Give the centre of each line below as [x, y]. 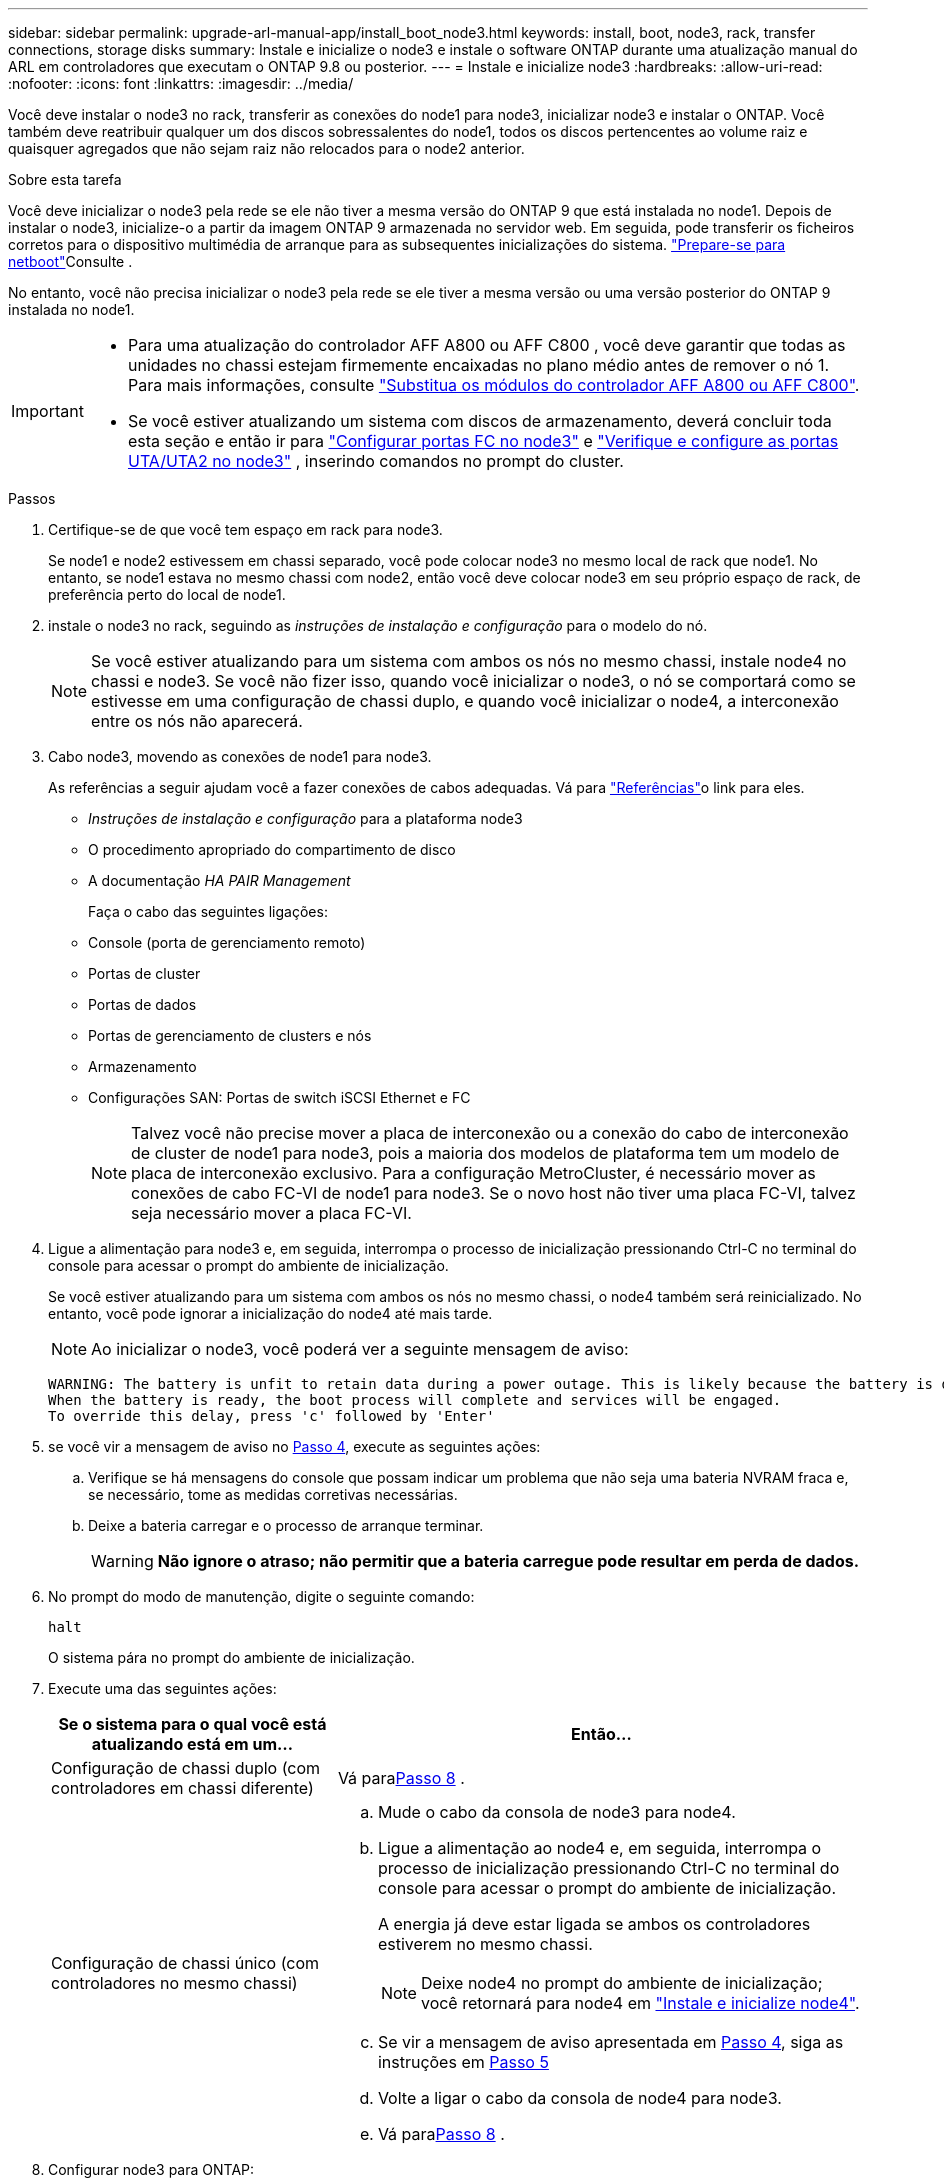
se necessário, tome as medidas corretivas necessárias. [273, 1494]
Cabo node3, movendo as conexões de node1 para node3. [240, 756]
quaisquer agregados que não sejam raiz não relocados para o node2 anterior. [266, 148]
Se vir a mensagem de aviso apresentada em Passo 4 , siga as [610, 2042]
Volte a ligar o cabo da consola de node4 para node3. [579, 2098]
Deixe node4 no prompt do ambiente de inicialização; [621, 1983]
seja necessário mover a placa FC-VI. [271, 1213]
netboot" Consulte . [70, 261]
